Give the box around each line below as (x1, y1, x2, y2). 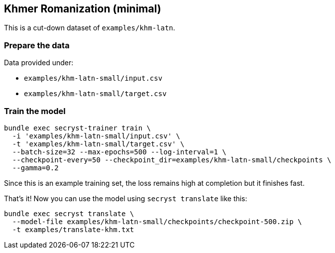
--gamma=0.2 (12, 163, 59, 172)
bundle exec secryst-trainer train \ (4, 124, 151, 132)
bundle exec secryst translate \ (4, 209, 134, 218)
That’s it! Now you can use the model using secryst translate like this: (4, 194, 247, 203)
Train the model (4, 106, 66, 116)
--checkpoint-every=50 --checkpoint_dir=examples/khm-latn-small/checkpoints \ (12, 155, 332, 164)
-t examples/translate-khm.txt (12, 225, 134, 234)
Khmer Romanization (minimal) (4, 2, 161, 15)
